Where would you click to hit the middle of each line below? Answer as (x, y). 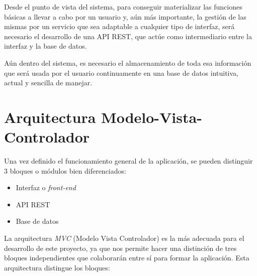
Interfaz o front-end (46, 187)
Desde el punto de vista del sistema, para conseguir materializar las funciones (123, 7)
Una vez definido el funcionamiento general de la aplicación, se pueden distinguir (128, 161)
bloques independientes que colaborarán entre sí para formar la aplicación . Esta (127, 258)
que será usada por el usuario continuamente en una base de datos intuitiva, (121, 73)
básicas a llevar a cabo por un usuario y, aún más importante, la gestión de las (125, 16)
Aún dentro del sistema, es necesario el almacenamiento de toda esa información (128, 62)
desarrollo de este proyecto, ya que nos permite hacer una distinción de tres (120, 248)
